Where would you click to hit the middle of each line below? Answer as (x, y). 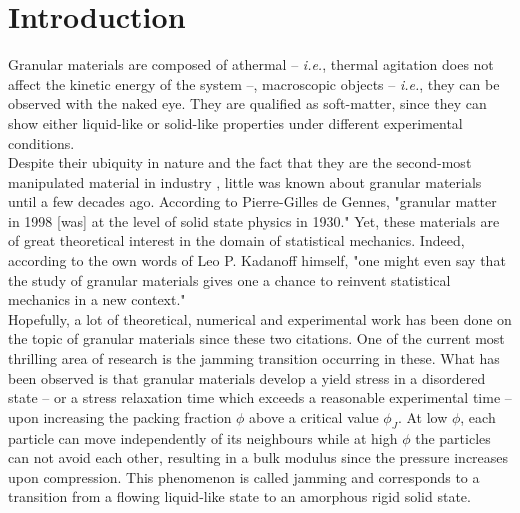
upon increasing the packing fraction (120, 416)
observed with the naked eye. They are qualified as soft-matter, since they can (247, 103)
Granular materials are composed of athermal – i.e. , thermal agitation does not (251, 64)
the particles (453, 437)
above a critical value (314, 416)
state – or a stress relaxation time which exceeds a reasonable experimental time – (260, 397)
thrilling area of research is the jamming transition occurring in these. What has (254, 358)
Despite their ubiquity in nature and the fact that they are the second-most (240, 162)
